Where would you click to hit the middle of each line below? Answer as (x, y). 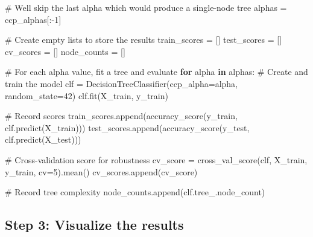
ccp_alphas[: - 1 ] (33, 19)
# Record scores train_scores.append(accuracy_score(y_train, (121, 116)
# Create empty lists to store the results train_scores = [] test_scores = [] (144, 40)
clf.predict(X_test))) (43, 139)
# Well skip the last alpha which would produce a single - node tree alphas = (146, 7)
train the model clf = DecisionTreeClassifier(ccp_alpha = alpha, (122, 83)
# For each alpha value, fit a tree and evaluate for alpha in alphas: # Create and (156, 72)
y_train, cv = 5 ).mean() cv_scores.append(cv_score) (101, 171)
